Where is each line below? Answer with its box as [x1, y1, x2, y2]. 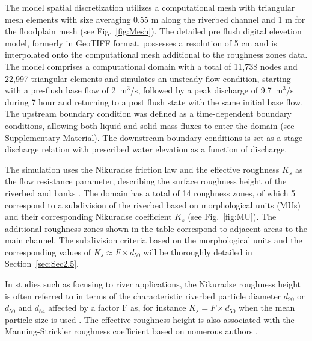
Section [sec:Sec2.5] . [5, 257, 79, 270]
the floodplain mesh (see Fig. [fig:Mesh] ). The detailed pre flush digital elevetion [5, 25, 302, 37]
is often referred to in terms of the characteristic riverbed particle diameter [5, 289, 281, 302]
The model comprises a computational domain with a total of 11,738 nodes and [5, 60, 298, 72]
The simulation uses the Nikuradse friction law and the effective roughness [5, 163, 280, 175]
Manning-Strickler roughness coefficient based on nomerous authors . [5, 325, 258, 337]
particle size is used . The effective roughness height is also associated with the [5, 313, 295, 325]
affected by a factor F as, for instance [48, 301, 186, 314]
